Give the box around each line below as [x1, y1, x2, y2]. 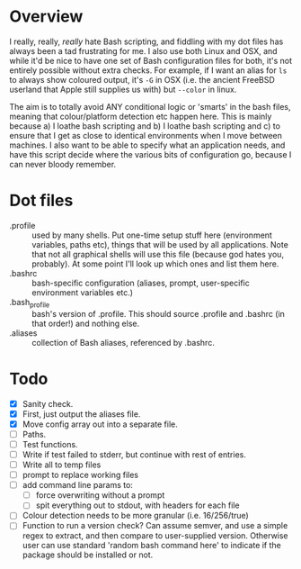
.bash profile [9, 296, 50, 310]
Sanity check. [22, 398, 74, 409]
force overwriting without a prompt [35, 490, 165, 501]
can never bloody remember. [9, 158, 117, 169]
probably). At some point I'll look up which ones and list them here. [31, 258, 279, 269]
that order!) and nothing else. [31, 318, 140, 329]
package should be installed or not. [22, 549, 154, 560]
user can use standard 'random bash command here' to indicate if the [22, 540, 281, 551]
